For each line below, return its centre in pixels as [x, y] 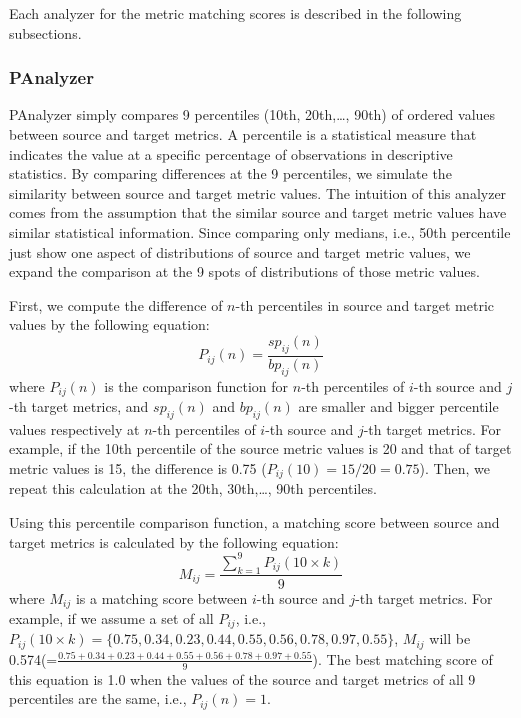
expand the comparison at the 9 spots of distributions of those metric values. [244, 271]
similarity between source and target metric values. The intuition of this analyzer [258, 192]
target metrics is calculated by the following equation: [174, 541]
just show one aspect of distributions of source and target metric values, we [240, 251]
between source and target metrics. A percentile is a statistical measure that [243, 134]
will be [450, 638]
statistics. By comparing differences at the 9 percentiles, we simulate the [230, 173]
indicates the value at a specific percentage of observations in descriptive [231, 153]
